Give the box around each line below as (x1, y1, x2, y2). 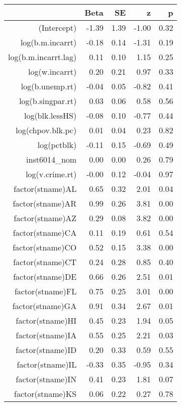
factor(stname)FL (14, 285, 77, 297)
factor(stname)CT (13, 256, 77, 268)
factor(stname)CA (13, 227, 77, 238)
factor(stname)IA (16, 329, 77, 341)
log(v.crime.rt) (26, 168, 77, 180)
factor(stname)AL (14, 183, 77, 194)
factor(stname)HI (16, 315, 77, 326)
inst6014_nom (26, 154, 77, 165)
